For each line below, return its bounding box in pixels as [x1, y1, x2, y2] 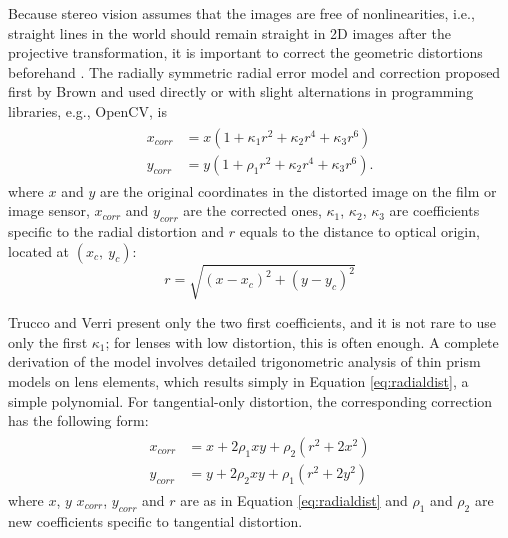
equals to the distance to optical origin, [239, 221, 480, 242]
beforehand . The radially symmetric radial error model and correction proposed [8, 61, 501, 82]
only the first [8, 331, 88, 352]
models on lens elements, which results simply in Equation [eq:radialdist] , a [8, 370, 469, 391]
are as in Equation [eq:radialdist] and [180, 489, 408, 510]
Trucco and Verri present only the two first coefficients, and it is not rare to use [8, 312, 496, 333]
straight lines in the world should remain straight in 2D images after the [8, 22, 451, 43]
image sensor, [8, 200, 90, 221]
